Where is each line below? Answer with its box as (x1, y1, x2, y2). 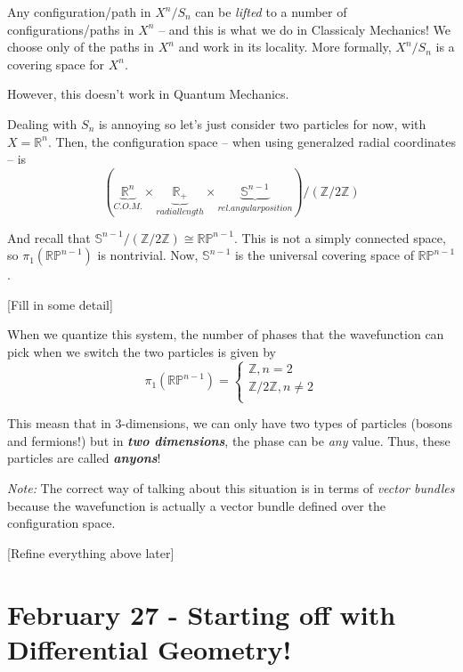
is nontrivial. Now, (97, 246, 199, 264)
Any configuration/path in (7, 3, 151, 20)
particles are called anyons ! (7, 449, 161, 467)
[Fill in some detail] (7, 295, 113, 313)
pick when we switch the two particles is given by (7, 342, 276, 360)
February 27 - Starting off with (7, 595, 396, 632)
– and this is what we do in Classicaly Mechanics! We (158, 20, 451, 38)
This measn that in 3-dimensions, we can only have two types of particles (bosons (7, 414, 452, 433)
